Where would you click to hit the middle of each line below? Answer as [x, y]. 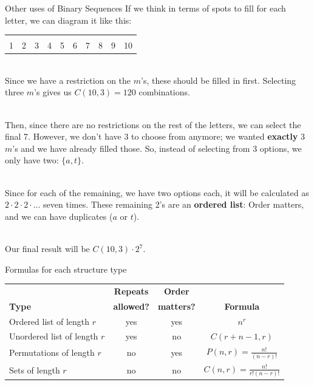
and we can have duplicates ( [59, 216]
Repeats [131, 291]
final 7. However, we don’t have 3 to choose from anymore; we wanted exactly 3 [155, 136]
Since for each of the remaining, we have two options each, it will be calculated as [157, 192]
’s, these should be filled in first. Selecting [218, 80]
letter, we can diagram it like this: [68, 20]
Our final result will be [47, 248]
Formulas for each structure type [66, 269]
